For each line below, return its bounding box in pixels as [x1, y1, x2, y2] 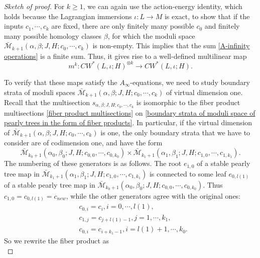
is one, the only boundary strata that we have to [100, 127, 250, 138]
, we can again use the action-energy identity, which [83, 1, 242, 11]
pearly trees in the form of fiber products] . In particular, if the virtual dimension [4, 117, 252, 128]
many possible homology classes [4, 30, 102, 41]
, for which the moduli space [107, 30, 195, 41]
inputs [4, 21, 24, 31]
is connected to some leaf [149, 168, 226, 179]
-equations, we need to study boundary [130, 76, 250, 87]
